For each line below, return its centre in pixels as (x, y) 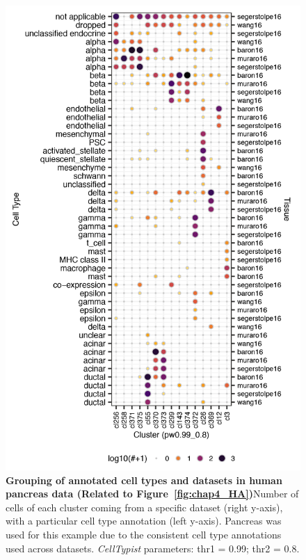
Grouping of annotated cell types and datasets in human (144, 480)
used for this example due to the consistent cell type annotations (144, 534)
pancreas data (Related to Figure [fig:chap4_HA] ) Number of (152, 494)
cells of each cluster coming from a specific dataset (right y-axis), (144, 507)
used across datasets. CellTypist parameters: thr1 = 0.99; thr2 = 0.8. (153, 548)
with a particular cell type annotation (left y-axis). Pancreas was (144, 521)
